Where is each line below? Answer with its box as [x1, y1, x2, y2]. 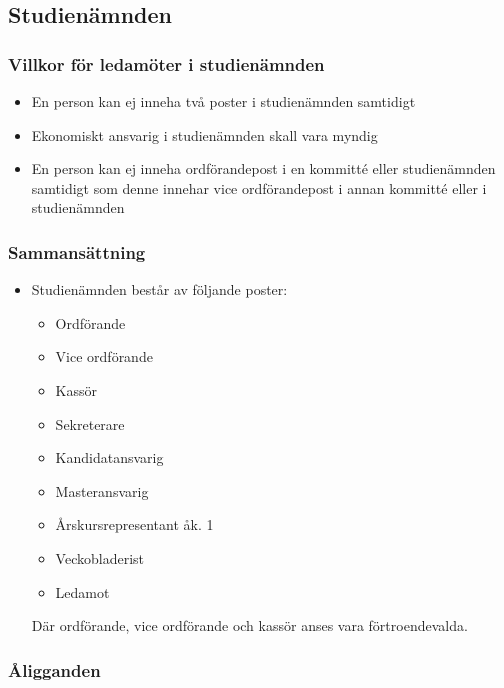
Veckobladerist [55, 547, 144, 568]
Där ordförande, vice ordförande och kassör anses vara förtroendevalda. [31, 615, 468, 636]
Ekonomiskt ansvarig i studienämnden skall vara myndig [31, 124, 378, 145]
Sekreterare [55, 413, 125, 434]
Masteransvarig [55, 480, 149, 501]
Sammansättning [8, 239, 146, 264]
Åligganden [8, 657, 101, 682]
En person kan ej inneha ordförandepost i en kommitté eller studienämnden [31, 158, 496, 179]
